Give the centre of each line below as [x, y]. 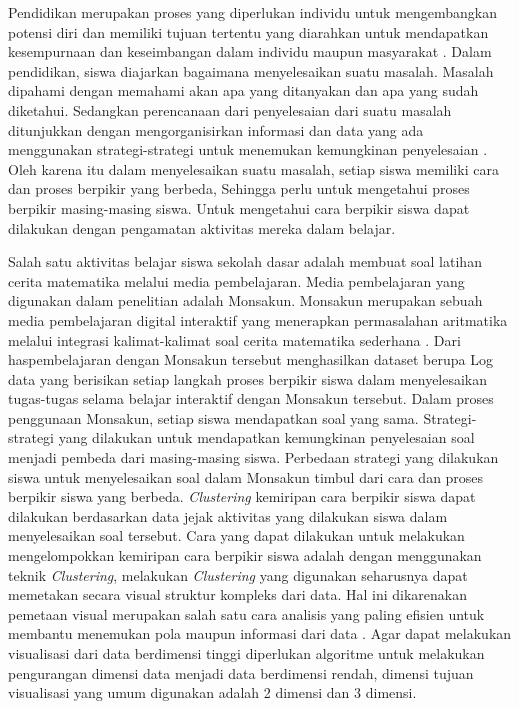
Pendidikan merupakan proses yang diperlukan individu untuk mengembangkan [253, 12]
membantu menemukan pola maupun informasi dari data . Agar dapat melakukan [260, 633]
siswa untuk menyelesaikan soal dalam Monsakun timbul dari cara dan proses [246, 476]
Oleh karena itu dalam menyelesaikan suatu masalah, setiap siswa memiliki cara [253, 168]
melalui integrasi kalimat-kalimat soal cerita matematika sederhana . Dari [234, 339]
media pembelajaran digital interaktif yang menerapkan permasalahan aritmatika [258, 319]
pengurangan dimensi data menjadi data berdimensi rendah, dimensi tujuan [241, 672]
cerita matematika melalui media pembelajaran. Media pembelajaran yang [236, 280]
